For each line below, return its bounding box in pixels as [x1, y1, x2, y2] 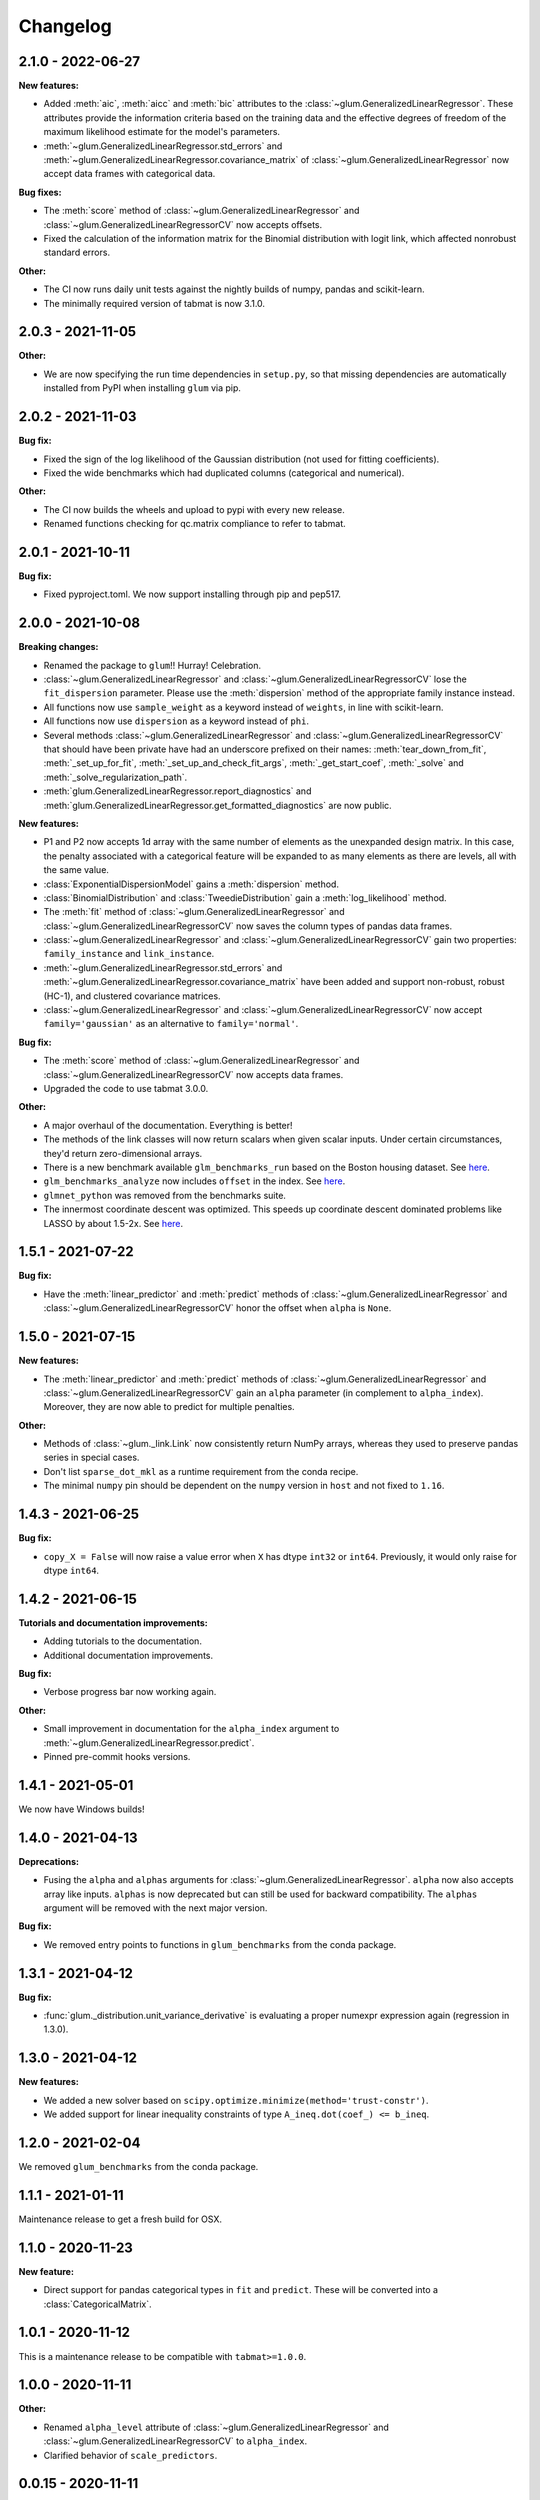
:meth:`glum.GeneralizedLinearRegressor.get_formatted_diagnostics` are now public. [43, 799, 392, 811]
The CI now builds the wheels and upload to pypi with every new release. [43, 503, 345, 515]
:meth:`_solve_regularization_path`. [43, 771, 188, 783]
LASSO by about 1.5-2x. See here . [43, 1217, 184, 1229]
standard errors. [43, 246, 110, 259]
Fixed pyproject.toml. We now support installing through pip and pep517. [43, 588, 342, 600]
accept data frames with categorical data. [43, 168, 216, 180]
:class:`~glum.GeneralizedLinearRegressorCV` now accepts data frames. [43, 1068, 344, 1080]
